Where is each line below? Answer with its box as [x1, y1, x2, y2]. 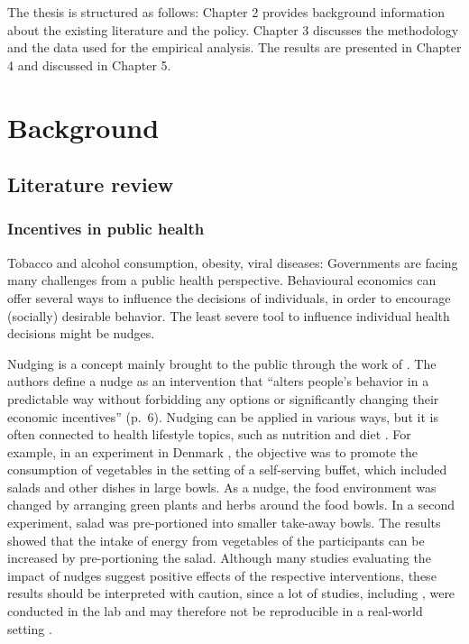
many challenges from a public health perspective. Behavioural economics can [7, 271, 437, 290]
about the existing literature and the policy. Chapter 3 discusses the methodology [7, 20, 459, 39]
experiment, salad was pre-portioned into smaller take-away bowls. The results [7, 513, 441, 532]
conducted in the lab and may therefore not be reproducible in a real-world [7, 602, 423, 621]
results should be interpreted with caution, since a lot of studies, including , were [7, 584, 455, 603]
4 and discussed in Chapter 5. [7, 55, 171, 74]
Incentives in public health [7, 217, 205, 240]
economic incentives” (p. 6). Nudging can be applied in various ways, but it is [7, 407, 438, 426]
